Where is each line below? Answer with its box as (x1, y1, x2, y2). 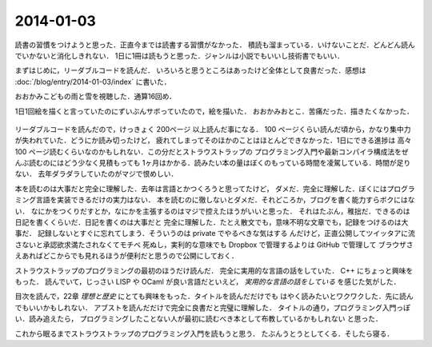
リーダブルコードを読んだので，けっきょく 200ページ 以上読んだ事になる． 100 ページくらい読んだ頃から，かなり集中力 (14, 124, 411, 134)
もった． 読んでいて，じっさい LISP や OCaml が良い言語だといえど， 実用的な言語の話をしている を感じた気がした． (14, 277, 401, 286)
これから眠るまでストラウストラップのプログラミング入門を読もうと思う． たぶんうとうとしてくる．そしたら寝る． (14, 329, 394, 338)
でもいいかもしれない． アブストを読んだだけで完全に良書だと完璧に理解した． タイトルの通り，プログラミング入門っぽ (14, 302, 411, 312)
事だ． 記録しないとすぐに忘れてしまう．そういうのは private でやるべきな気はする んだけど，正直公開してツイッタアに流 (14, 229, 415, 238)
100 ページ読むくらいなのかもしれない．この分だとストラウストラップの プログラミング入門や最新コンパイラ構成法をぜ (14, 146, 409, 156)
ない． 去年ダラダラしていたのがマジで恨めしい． (14, 169, 178, 179)
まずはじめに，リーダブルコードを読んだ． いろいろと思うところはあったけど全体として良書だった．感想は (14, 66, 367, 75)
